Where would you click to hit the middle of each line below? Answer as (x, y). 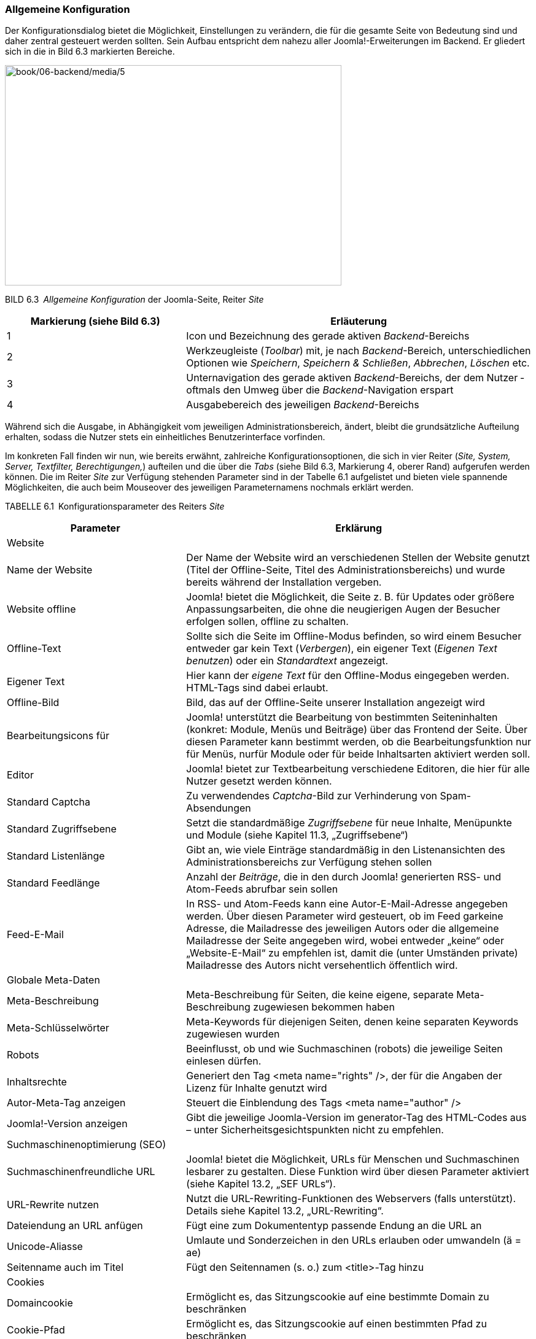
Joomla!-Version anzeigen (67, 1124)
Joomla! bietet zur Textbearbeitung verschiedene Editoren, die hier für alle (358, 769)
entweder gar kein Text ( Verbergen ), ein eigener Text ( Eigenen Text (342, 649)
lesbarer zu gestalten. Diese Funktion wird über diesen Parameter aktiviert (358, 1172)
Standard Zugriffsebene (62, 829)
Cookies (26, 1282)
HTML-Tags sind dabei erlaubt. (257, 688)
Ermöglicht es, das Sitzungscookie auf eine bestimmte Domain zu (338, 1297)
